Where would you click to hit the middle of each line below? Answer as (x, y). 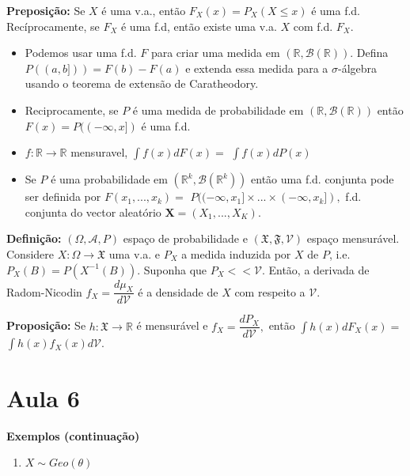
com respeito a (270, 291)
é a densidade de (178, 291)
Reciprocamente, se (72, 110)
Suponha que (175, 269)
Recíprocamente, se (53, 26)
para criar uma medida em (215, 53)
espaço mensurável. (353, 238)
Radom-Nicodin (44, 291)
